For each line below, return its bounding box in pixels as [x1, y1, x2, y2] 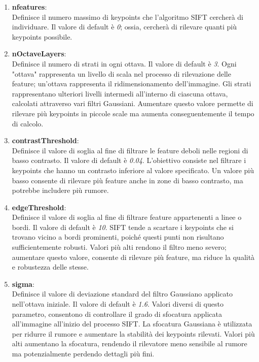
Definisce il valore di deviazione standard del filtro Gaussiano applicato [12, 288, 233, 299]
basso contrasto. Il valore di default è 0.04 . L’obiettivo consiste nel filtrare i [12, 155, 246, 166]
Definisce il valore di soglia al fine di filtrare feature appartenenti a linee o [12, 212, 242, 222]
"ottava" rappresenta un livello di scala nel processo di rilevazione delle [12, 68, 231, 79]
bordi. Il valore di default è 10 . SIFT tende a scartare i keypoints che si [12, 221, 234, 232]
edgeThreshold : [12, 202, 66, 212]
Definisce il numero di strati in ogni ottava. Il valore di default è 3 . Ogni [12, 58, 237, 69]
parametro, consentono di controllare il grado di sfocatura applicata [12, 308, 222, 319]
